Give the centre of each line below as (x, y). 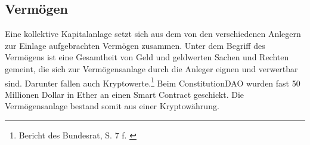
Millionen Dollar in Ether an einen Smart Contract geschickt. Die (125, 94)
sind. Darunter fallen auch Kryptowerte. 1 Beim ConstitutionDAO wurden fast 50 (153, 82)
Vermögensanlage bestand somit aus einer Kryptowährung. (112, 106)
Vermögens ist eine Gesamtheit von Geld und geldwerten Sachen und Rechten (147, 57)
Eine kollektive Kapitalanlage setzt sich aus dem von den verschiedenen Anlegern (153, 34)
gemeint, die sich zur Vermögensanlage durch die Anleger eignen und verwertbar (151, 68)
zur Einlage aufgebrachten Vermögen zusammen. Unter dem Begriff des (135, 45)
